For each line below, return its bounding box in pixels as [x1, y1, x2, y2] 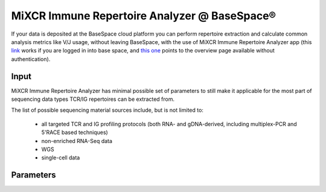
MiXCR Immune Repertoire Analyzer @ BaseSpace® [11, 9, 276, 22]
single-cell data [41, 154, 80, 161]
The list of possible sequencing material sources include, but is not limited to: [11, 106, 203, 114]
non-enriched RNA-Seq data [41, 137, 113, 144]
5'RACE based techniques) [41, 129, 108, 136]
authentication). [11, 55, 51, 63]
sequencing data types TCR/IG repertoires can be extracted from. [11, 95, 175, 103]
